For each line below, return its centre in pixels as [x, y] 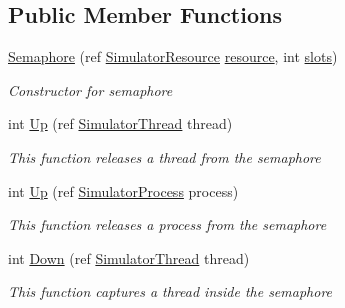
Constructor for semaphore [90, 89]
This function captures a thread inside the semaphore [170, 291]
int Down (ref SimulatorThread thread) [129, 257]
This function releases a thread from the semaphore [164, 156]
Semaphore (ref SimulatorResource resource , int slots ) [173, 56]
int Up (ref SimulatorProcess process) [123, 190]
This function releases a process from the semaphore [167, 224]
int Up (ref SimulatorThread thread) [120, 123]
